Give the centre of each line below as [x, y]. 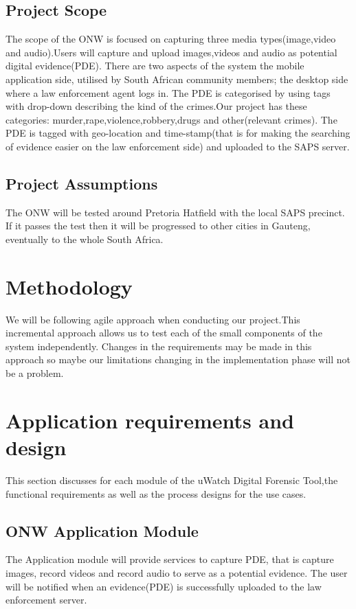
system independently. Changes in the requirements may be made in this [159, 346]
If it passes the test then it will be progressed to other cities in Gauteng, [158, 226]
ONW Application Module [102, 530]
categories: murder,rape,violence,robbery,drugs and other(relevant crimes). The [171, 119]
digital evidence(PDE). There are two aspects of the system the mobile [155, 66]
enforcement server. [46, 600]
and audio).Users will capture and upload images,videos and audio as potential [171, 52]
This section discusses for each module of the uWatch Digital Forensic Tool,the [172, 480]
